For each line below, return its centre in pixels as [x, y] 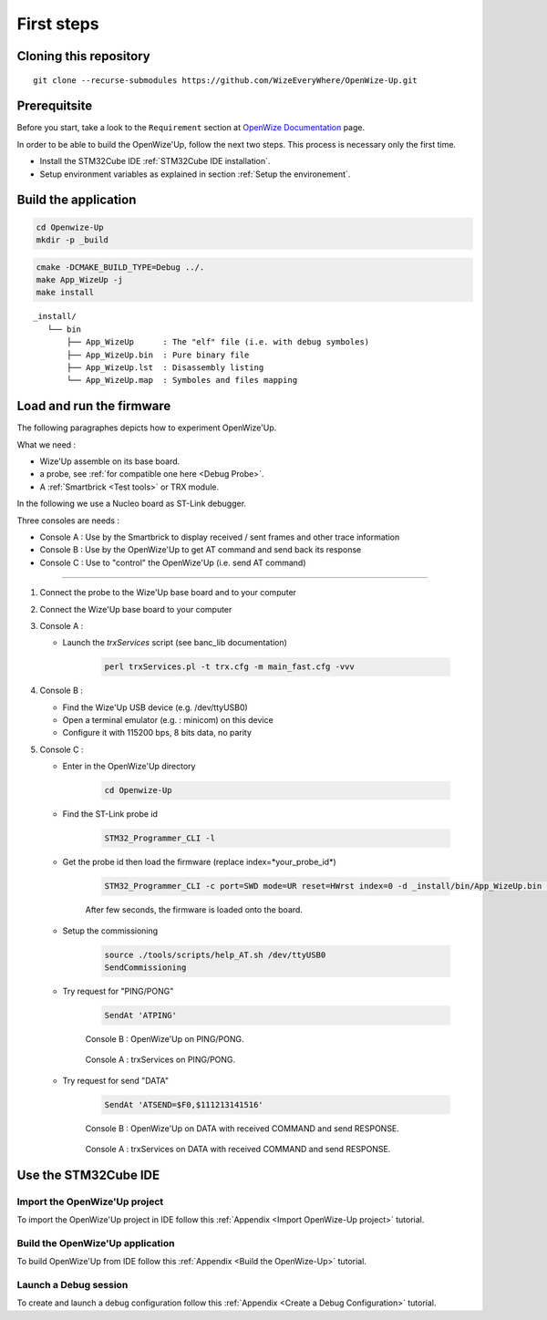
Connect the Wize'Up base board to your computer [136, 609]
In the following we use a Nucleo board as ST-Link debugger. [131, 504]
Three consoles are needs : [68, 521]
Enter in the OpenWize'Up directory [129, 767]
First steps [58, 24]
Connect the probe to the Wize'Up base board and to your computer [168, 593]
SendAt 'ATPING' [141, 1015]
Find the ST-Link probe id [110, 814]
